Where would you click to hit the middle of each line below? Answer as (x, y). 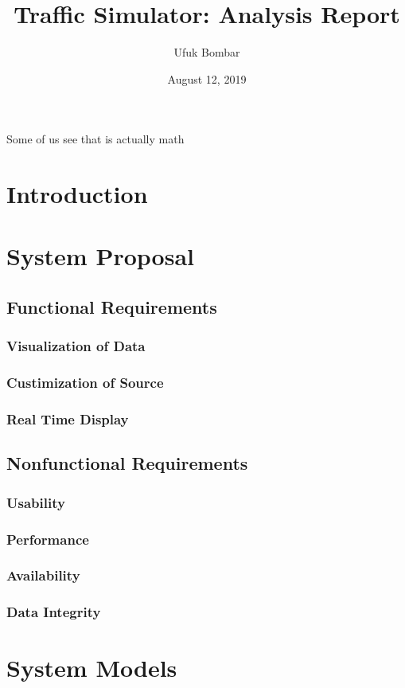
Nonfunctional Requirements (127, 463)
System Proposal (100, 256)
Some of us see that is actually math (95, 139)
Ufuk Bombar (207, 52)
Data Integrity (54, 612)
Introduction (77, 194)
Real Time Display (68, 419)
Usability (36, 502)
